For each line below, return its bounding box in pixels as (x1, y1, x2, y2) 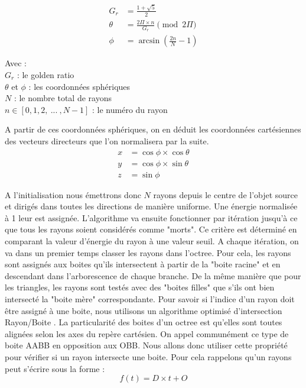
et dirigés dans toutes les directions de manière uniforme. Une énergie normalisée (5, 200, 298, 212)
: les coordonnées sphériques (28, 80, 131, 92)
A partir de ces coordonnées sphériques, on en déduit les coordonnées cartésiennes (5, 123, 301, 135)
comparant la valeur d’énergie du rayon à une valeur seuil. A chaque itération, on (5, 235, 299, 247)
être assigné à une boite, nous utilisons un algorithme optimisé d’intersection (5, 304, 282, 316)
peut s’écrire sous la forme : (5, 362, 105, 374)
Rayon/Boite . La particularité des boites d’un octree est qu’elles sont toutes (5, 316, 282, 328)
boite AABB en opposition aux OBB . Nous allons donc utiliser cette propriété (5, 339, 288, 351)
